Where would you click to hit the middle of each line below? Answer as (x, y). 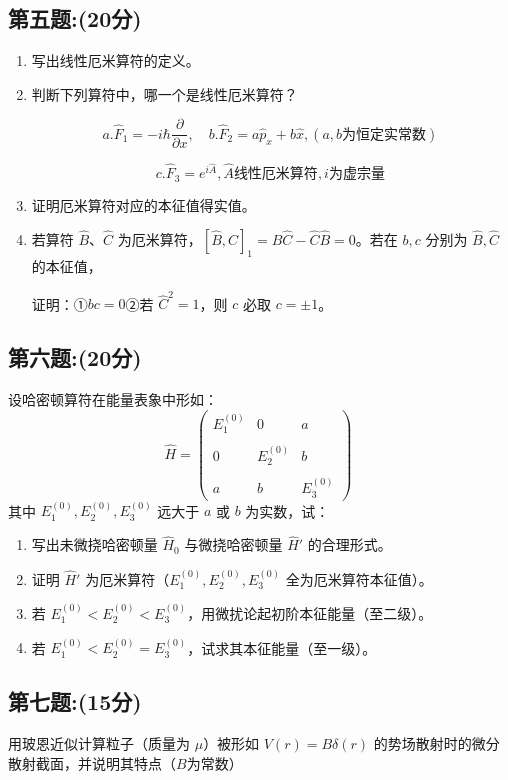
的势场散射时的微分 (436, 743)
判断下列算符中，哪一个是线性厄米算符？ (164, 93)
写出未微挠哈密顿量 (94, 544)
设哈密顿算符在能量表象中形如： (113, 399)
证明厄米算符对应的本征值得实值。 (143, 204)
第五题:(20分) (75, 18)
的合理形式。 (349, 544)
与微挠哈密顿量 (233, 544)
